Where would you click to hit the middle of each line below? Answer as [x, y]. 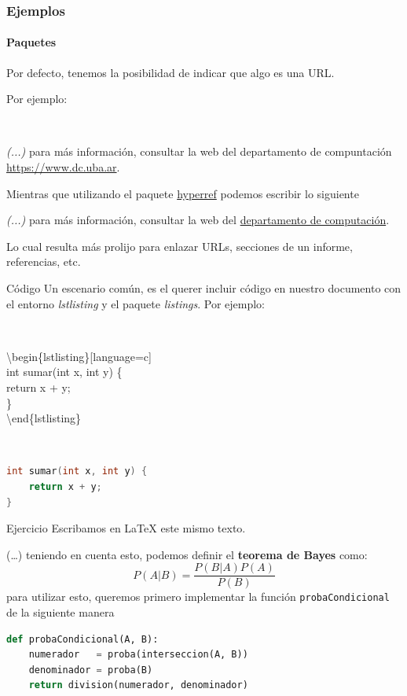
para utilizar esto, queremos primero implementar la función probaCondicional [198, 597]
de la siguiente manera [60, 612]
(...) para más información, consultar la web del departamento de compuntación [199, 151]
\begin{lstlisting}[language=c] [79, 356]
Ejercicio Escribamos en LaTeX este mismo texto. [126, 528]
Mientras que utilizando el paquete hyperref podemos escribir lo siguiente [183, 193]
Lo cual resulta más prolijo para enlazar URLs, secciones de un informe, [180, 246]
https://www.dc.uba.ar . [63, 167]
